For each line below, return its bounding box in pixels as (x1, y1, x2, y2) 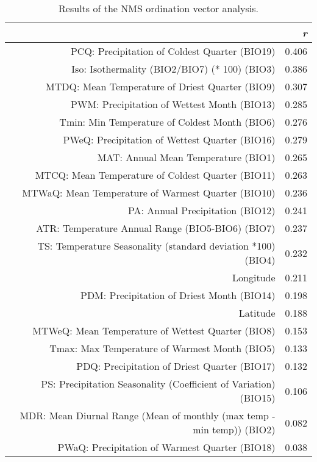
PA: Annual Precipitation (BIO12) (127, 203, 276, 217)
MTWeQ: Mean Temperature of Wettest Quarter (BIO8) (32, 323, 276, 337)
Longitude (232, 270, 276, 284)
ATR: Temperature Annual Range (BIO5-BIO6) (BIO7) (36, 221, 276, 235)
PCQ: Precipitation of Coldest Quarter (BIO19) (70, 44, 276, 58)
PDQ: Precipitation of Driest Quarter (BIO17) (76, 359, 276, 373)
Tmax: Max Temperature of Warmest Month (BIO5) (49, 341, 276, 355)
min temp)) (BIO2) (193, 422, 276, 436)
